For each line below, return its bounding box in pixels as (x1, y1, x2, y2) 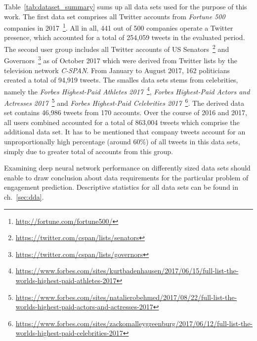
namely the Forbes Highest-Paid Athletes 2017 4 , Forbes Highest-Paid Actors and (4, 85, 250, 96)
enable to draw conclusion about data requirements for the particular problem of (4, 172, 249, 182)
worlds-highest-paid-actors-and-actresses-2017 (15, 301, 153, 312)
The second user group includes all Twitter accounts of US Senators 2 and (4, 43, 229, 54)
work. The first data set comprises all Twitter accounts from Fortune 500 (4, 11, 225, 21)
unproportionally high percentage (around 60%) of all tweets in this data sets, (4, 136, 240, 146)
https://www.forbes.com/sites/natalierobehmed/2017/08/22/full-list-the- (15, 292, 237, 302)
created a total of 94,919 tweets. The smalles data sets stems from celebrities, (4, 75, 238, 85)
